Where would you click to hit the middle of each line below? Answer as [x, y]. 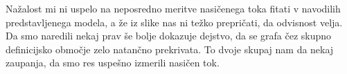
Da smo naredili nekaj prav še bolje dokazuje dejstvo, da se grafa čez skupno [169, 36]
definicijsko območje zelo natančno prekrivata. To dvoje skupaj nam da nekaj [170, 49]
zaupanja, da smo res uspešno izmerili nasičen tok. [113, 63]
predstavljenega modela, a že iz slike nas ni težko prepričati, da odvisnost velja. [174, 22]
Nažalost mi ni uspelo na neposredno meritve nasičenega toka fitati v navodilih [173, 8]
